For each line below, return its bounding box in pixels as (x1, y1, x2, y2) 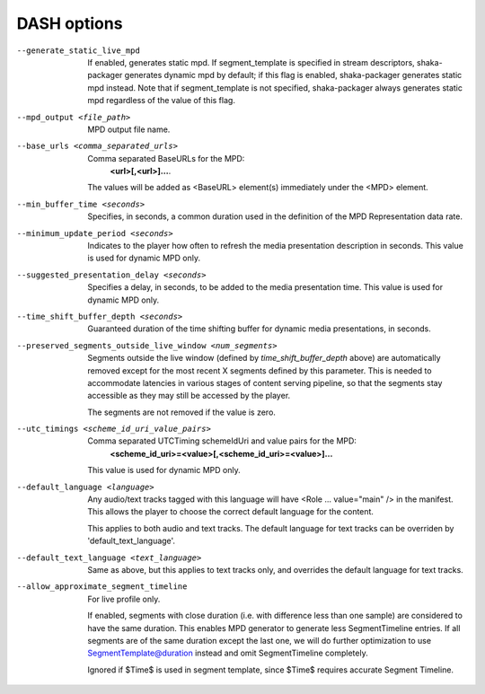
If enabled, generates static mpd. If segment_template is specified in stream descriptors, (87, 57, 415, 67)
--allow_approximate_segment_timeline (16, 582, 188, 592)
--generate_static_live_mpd (16, 45, 141, 56)
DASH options (16, 13, 123, 33)
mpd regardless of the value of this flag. (87, 95, 235, 106)
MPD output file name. (87, 124, 171, 135)
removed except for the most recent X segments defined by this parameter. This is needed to (87, 365, 432, 376)
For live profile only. (87, 593, 161, 604)
